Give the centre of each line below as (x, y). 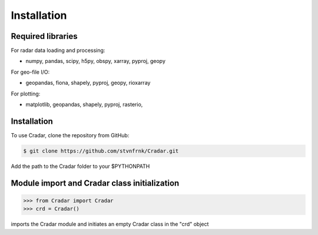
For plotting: (26, 94)
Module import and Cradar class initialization (95, 183)
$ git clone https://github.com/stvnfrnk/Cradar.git (101, 151)
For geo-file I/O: (30, 72)
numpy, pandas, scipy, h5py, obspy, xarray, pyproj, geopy (96, 61)
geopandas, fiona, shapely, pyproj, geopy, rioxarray (88, 83)
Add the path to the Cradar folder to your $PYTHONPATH (80, 166)
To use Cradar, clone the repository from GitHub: (70, 135)
